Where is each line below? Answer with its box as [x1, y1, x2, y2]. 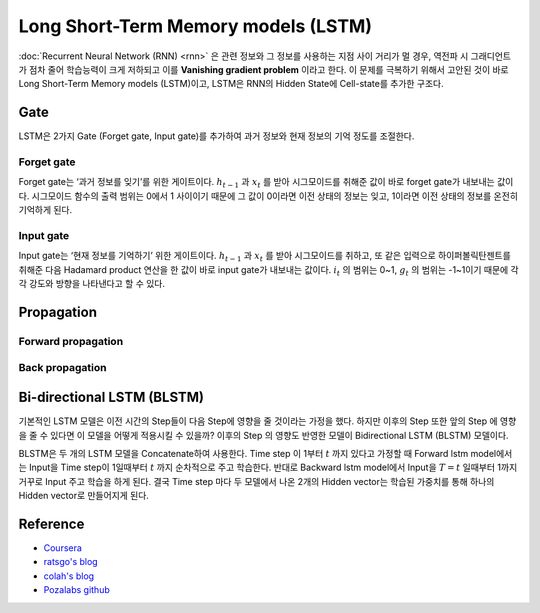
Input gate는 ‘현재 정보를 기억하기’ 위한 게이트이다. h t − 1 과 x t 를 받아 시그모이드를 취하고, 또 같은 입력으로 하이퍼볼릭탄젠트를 [18, 250, 512, 264]
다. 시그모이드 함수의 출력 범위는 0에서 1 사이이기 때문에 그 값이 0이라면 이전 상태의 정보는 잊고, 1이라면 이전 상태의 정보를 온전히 [18, 190, 519, 202]
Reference [18, 515, 85, 532]
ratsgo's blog [43, 556, 99, 568]
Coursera [43, 541, 82, 554]
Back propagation [18, 361, 107, 375]
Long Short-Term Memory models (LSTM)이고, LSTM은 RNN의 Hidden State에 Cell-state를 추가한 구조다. [18, 78, 444, 90]
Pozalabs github [43, 584, 110, 596]
